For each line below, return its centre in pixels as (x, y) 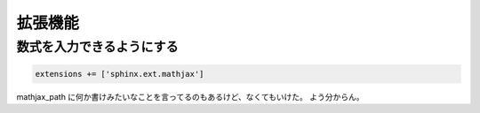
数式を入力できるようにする (97, 47)
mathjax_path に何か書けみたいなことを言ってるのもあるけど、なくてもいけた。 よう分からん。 (190, 96)
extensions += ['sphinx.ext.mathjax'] (120, 74)
